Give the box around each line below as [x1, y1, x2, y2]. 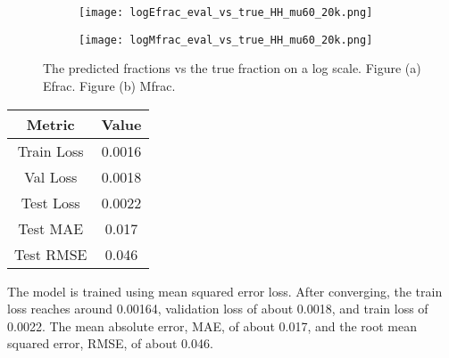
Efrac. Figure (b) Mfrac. [43, 76, 176, 94]
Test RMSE [14, 243, 87, 264]
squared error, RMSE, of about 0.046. [7, 334, 213, 353]
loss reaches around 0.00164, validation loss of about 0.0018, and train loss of [7, 299, 428, 318]
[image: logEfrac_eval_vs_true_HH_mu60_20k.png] [79, 6, 373, 19]
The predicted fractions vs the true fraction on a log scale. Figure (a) [43, 59, 421, 77]
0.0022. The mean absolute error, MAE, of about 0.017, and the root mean [7, 316, 417, 335]
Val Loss [24, 166, 78, 187]
